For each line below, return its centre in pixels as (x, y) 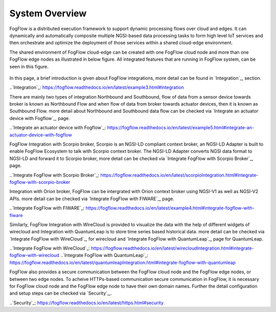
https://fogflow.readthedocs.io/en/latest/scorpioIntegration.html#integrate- (179, 175)
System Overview (48, 13)
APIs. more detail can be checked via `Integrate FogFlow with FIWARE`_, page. (92, 199)
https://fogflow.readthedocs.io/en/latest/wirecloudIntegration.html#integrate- (172, 248)
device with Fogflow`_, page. (40, 118)
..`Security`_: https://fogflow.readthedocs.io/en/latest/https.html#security (86, 303)
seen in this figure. (29, 66)
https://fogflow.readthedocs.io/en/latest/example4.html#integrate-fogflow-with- (170, 208)
